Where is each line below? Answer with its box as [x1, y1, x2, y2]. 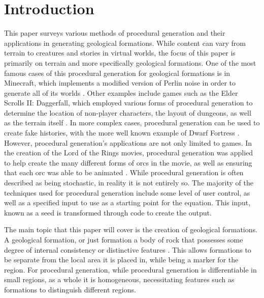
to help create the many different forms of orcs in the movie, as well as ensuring [4, 157, 252, 168]
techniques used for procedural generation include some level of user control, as [4, 187, 250, 198]
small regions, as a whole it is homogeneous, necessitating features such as [4, 274, 235, 285]
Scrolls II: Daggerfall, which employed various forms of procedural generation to [4, 97, 253, 108]
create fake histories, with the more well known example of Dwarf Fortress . [4, 127, 240, 138]
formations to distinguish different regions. [4, 284, 136, 294]
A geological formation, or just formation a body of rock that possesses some [4, 234, 243, 245]
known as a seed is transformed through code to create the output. [4, 207, 212, 218]
